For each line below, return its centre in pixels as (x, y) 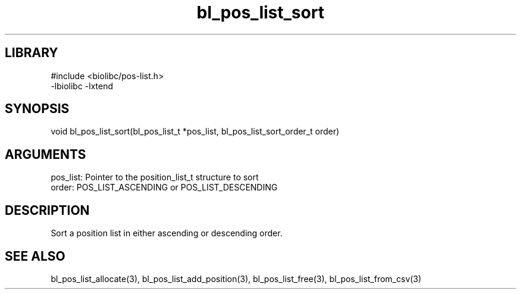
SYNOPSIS (37, 109)
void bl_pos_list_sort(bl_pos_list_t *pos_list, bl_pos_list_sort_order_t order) (195, 132)
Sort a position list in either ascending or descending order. (167, 233)
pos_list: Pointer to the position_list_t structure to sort (155, 177)
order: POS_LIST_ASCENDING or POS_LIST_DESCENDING (164, 187)
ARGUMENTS (45, 154)
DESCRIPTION (47, 210)
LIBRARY (32, 53)
